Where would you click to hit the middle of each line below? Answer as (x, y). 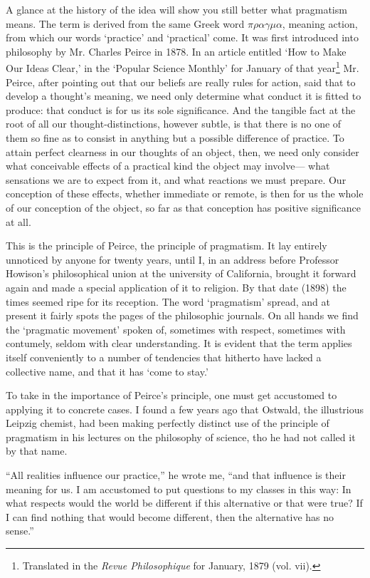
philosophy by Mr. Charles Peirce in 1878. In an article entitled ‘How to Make (176, 51)
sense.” (20, 531)
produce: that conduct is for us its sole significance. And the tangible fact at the (181, 109)
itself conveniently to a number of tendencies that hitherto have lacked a (164, 357)
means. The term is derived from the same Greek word (125, 23)
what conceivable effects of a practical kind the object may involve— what (168, 166)
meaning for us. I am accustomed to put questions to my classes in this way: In (179, 489)
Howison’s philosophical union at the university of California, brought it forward (181, 273)
